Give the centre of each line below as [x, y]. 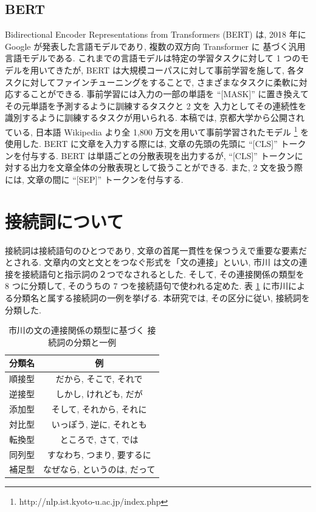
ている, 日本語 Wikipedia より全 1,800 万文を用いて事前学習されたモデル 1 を [157, 131]
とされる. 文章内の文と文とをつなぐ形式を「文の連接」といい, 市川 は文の [152, 262]
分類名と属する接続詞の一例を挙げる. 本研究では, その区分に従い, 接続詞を [161, 298]
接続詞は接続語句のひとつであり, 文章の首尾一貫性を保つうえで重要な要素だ [156, 250]
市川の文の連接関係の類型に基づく [76, 330]
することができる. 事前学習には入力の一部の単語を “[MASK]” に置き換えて [161, 94]
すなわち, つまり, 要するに [99, 454]
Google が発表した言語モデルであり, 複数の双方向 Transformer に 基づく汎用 [155, 46]
